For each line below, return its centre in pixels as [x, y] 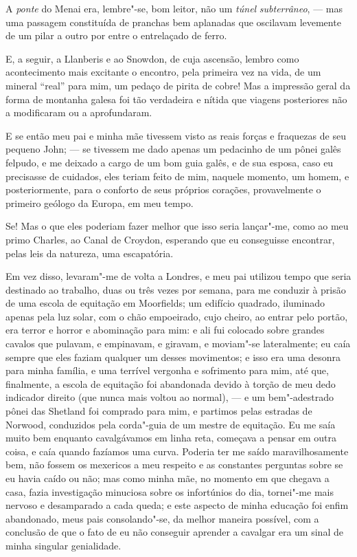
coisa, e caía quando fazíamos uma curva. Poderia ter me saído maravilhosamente [177, 451]
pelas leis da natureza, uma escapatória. [90, 253]
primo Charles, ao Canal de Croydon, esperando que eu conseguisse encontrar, [170, 239]
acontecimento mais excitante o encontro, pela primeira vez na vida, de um [163, 72]
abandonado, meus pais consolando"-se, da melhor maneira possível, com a [162, 518]
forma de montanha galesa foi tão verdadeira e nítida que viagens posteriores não [176, 99]
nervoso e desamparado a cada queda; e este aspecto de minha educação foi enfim [177, 505]
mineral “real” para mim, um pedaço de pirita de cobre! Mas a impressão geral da [178, 85]
